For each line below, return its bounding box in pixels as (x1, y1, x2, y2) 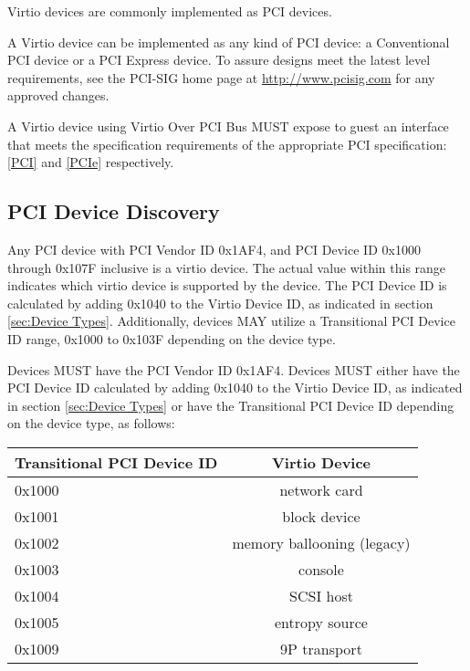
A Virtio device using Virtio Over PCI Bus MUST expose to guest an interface (7, 116, 449, 135)
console (298, 558, 344, 580)
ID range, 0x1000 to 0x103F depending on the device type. (7, 329, 336, 348)
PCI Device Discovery (7, 197, 220, 225)
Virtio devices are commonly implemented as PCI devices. (7, 2, 332, 20)
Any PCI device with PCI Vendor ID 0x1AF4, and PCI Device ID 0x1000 (7, 239, 421, 258)
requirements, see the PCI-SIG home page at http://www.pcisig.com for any (7, 68, 435, 87)
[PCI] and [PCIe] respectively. (7, 152, 174, 172)
